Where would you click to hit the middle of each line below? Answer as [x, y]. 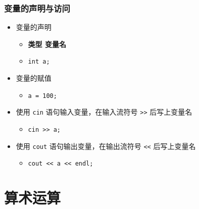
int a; [39, 62]
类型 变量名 [47, 44]
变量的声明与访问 [37, 8]
